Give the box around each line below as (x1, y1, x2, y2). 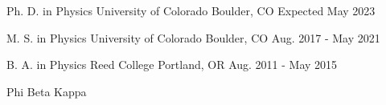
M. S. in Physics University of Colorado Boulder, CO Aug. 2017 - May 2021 (6, 29, 380, 46)
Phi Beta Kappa (6, 83, 87, 99)
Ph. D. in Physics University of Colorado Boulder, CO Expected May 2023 (6, 2, 376, 18)
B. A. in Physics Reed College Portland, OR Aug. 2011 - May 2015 (6, 56, 338, 73)
